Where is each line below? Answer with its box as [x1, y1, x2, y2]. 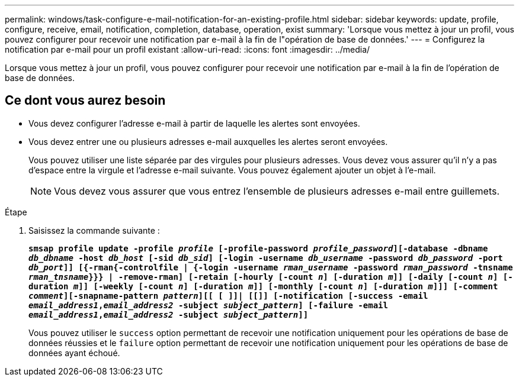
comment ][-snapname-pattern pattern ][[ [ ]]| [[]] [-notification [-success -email [28, 290, 428, 301]
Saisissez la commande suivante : [28, 225, 160, 235]
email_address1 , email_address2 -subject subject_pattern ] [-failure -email [28, 300, 388, 310]
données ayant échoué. [28, 347, 120, 358]
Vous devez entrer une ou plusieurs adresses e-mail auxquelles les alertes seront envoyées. [28, 136, 388, 147]
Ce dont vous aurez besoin [5, 93, 166, 108]
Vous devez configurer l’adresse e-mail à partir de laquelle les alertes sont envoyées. [28, 118, 360, 128]
